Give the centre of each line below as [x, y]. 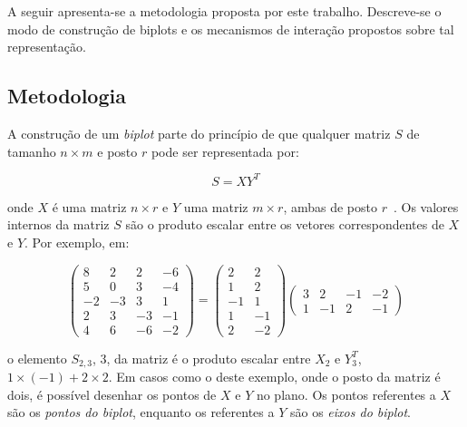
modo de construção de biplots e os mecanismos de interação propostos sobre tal [231, 29]
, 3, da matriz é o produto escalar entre [201, 358]
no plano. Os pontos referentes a [346, 394]
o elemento [37, 358]
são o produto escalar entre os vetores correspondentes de [285, 224]
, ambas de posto [330, 206]
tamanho [32, 151]
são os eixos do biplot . [350, 412]
